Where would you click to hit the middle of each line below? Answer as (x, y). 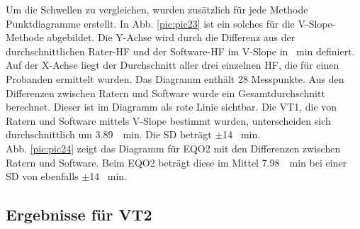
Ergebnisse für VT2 (79, 214)
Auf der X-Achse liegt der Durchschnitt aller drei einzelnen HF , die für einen (173, 65)
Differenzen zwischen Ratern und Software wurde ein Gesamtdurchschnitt (165, 93)
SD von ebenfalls (42, 176)
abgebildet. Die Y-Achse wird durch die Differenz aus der (171, 37)
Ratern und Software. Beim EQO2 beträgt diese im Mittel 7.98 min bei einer (176, 162)
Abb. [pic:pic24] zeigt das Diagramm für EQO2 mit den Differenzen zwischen (173, 148)
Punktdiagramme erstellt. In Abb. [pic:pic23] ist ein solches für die (150, 23)
